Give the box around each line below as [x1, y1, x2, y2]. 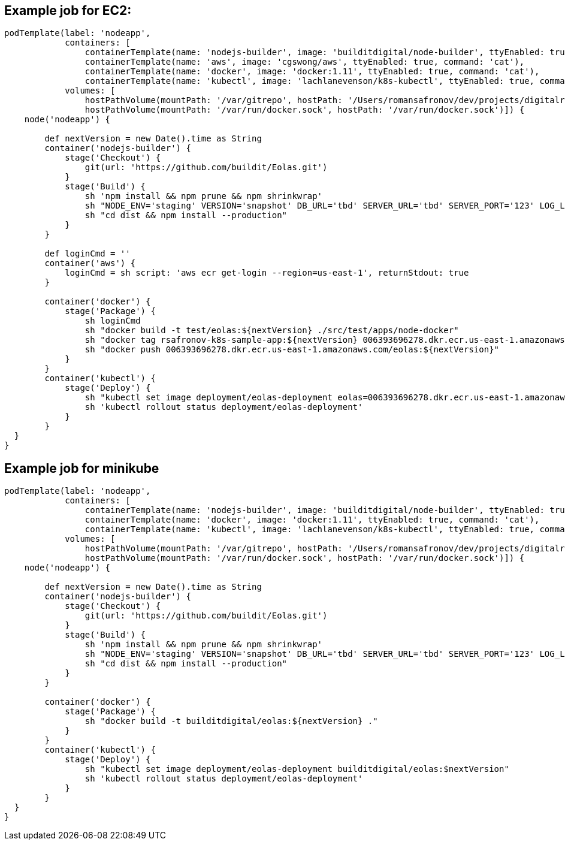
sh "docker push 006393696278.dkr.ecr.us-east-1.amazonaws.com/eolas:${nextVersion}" [84, 345, 500, 355]
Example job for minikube [4, 460, 159, 476]
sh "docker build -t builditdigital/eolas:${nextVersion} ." [84, 716, 378, 726]
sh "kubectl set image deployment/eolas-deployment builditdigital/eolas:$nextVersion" [84, 764, 509, 774]
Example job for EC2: [4, 3, 132, 18]
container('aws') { [44, 258, 136, 268]
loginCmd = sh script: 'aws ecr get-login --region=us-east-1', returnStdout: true [65, 268, 469, 278]
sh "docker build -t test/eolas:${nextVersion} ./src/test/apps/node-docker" [84, 325, 459, 336]
